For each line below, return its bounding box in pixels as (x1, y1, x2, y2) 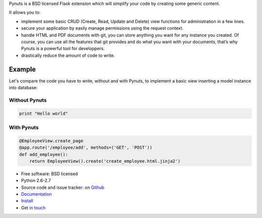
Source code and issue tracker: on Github (21, 184, 104, 190)
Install (21, 198, 33, 204)
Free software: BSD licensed (21, 170, 78, 177)
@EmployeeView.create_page (19, 138, 83, 143)
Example (9, 65, 36, 73)
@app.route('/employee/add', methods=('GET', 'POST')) (19, 145, 152, 151)
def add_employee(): (19, 151, 68, 157)
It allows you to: (9, 10, 41, 16)
